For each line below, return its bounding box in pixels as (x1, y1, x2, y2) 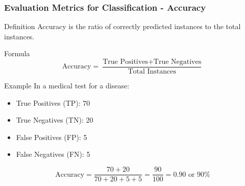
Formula (4, 48, 30, 59)
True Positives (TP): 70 (16, 97, 90, 108)
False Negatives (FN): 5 (16, 149, 90, 159)
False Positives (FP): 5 (16, 131, 87, 142)
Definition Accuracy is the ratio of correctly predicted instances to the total (4, 21, 241, 32)
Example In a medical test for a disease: (4, 80, 130, 91)
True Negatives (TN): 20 (16, 114, 93, 125)
